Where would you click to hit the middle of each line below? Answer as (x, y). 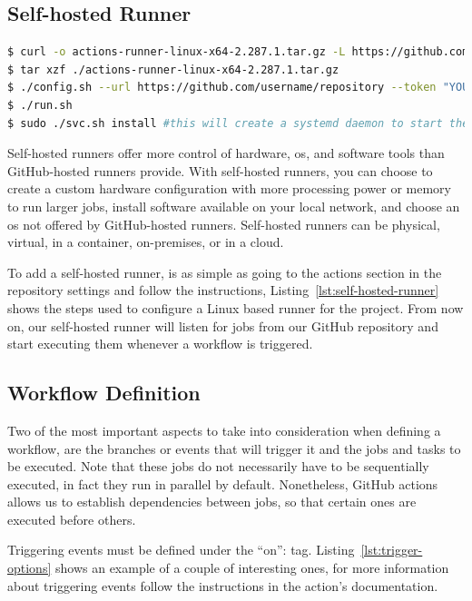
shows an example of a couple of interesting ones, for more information (252, 568)
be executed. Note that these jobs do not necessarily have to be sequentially (218, 466)
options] (29, 568)
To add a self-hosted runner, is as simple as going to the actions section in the (225, 272)
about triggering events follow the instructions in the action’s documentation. (223, 585)
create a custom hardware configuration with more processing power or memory (229, 188)
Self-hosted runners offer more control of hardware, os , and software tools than (226, 153)
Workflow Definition (104, 393)
